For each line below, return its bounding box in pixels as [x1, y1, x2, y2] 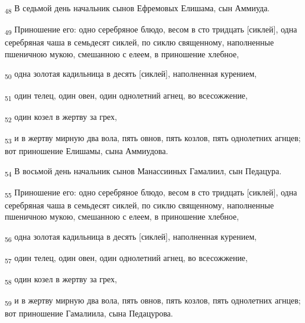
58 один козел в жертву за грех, [5, 273, 117, 287]
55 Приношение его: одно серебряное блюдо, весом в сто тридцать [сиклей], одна [5, 185, 297, 200]
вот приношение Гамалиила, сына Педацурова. [5, 307, 173, 319]
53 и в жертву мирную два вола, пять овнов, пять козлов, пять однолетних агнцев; [5, 131, 301, 145]
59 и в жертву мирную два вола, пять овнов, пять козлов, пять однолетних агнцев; [5, 294, 301, 308]
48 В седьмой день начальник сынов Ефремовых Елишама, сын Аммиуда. [5, 2, 270, 15]
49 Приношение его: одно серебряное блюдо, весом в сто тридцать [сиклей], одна [5, 23, 297, 37]
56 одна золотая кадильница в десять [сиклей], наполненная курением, [5, 230, 257, 244]
